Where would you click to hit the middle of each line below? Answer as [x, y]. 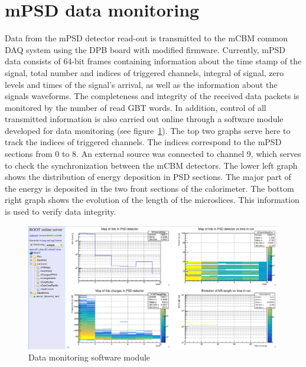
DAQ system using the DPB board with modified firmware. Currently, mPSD [145, 49]
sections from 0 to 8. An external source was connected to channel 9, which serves [153, 154]
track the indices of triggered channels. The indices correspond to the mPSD [143, 142]
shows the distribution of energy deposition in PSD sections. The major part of [148, 177]
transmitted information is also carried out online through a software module [144, 119]
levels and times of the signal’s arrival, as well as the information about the [141, 84]
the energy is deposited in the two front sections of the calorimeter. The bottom [149, 188]
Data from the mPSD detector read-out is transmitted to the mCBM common [146, 38]
